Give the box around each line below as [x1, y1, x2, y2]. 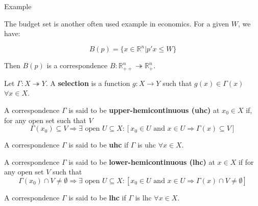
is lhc [135, 192, 152, 202]
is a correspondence [46, 60, 108, 71]
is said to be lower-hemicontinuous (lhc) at [68, 156, 215, 167]
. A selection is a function [45, 77, 130, 88]
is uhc [137, 139, 156, 150]
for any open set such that [4, 114, 86, 125]
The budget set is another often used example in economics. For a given [4, 18, 229, 28]
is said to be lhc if [68, 192, 126, 202]
